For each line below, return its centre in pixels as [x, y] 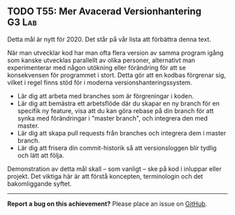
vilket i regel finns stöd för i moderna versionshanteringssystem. [100, 82]
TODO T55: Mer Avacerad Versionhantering [104, 12]
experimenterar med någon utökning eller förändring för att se [97, 67]
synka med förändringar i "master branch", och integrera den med [113, 118]
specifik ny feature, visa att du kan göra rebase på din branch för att [115, 110]
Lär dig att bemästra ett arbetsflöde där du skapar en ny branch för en [119, 103]
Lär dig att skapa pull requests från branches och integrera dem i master [122, 133]
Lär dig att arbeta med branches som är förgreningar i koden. [106, 96]
